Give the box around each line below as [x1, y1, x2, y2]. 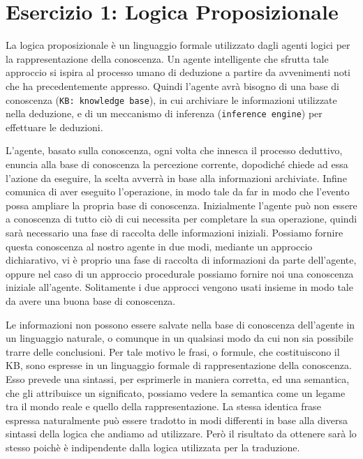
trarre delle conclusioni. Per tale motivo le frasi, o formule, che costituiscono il [6, 344, 340, 359]
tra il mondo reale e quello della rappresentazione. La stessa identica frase [6, 399, 321, 414]
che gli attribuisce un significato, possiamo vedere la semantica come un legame [6, 385, 346, 400]
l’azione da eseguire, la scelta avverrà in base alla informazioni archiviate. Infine [6, 170, 347, 185]
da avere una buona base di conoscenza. [6, 293, 176, 308]
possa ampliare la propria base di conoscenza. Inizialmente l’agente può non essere [6, 197, 357, 212]
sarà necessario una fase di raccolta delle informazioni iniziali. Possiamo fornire [6, 225, 343, 239]
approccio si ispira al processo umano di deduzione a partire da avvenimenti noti [6, 65, 351, 80]
